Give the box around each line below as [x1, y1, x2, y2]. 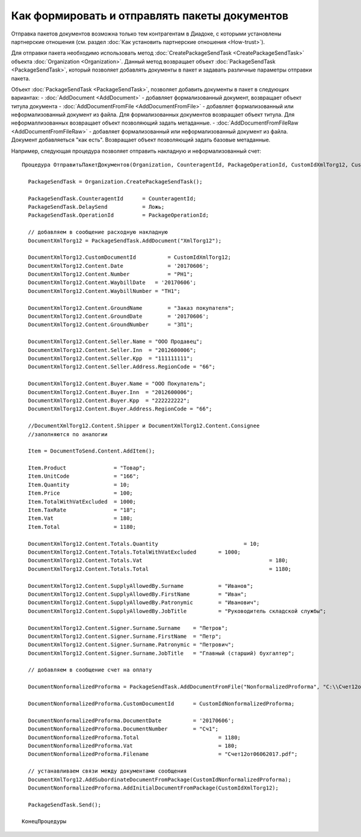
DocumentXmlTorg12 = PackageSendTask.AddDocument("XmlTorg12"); [28, 237, 222, 244]
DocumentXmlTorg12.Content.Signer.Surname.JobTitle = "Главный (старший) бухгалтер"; [28, 650, 295, 656]
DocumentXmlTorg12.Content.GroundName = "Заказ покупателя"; [28, 304, 235, 311]
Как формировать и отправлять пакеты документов [11, 9, 289, 22]
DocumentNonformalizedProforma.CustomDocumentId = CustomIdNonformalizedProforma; [28, 700, 295, 707]
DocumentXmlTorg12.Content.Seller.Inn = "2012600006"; [28, 347, 197, 353]
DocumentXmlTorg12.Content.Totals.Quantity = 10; [28, 540, 260, 547]
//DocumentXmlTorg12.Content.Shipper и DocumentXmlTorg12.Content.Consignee [28, 422, 260, 430]
